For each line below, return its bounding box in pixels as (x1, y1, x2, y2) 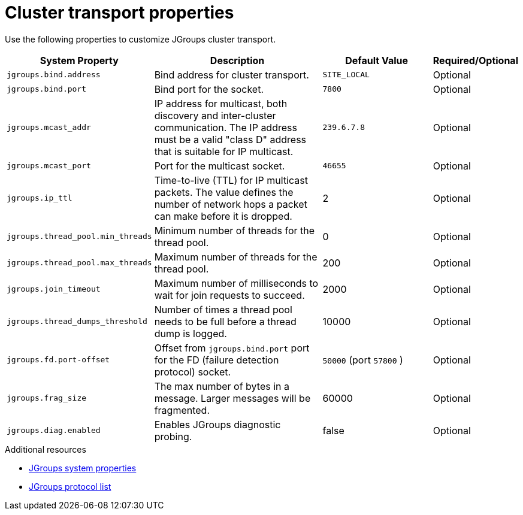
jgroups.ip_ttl (7, 193, 72, 203)
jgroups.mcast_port (7, 161, 91, 171)
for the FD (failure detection (154, 353, 279, 366)
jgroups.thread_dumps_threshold (7, 317, 147, 326)
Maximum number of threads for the (154, 250, 318, 263)
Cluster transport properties (5, 2, 234, 23)
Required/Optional (433, 54, 518, 66)
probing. (154, 430, 192, 443)
